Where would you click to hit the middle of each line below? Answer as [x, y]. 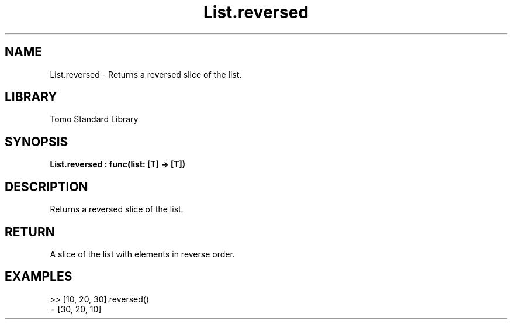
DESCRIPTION [46, 187]
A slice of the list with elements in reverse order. [142, 254]
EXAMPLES [39, 277]
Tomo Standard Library [94, 119]
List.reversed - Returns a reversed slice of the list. [146, 74]
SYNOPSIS [37, 142]
